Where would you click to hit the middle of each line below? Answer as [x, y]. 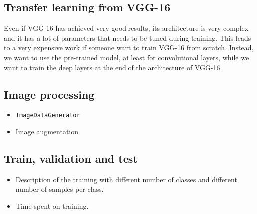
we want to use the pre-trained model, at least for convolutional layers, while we [127, 57]
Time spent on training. [52, 206]
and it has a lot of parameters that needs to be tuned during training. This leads [128, 38]
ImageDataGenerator [48, 116]
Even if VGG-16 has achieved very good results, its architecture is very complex [126, 28]
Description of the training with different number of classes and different [126, 179]
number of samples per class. [60, 189]
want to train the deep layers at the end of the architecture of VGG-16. [113, 67]
